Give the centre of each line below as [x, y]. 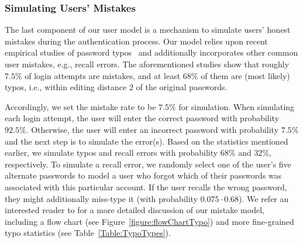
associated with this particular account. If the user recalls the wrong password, [146, 186]
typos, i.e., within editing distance [66, 87]
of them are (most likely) [245, 75]
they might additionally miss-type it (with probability [101, 198]
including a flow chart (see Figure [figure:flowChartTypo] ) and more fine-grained [149, 221]
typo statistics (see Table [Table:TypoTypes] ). [88, 233]
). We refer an [264, 198]
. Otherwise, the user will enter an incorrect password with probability [152, 129]
